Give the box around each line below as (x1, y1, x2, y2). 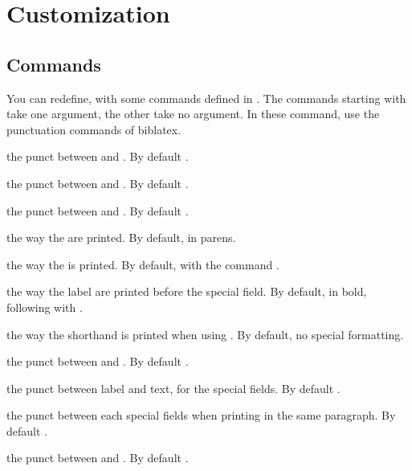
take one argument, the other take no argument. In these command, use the (6, 105, 380, 122)
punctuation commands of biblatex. (6, 121, 182, 137)
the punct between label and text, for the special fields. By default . (6, 379, 341, 396)
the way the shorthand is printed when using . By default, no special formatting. (6, 326, 404, 342)
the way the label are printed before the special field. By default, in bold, (6, 283, 367, 300)
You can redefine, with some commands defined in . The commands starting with (6, 89, 406, 106)
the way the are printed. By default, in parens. (6, 229, 236, 246)
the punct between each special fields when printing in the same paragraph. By (6, 407, 396, 424)
